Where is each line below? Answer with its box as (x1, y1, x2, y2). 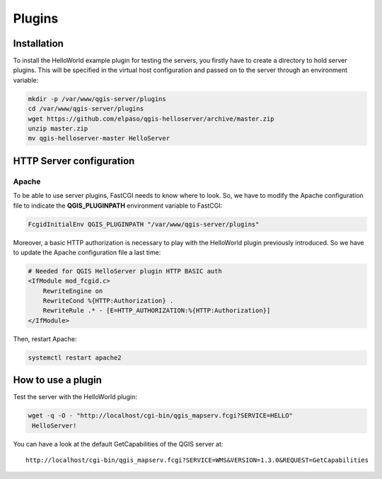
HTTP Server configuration (13, 155, 135, 167)
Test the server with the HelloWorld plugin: (13, 393, 137, 401)
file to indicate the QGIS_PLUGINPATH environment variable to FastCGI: (13, 201, 223, 210)
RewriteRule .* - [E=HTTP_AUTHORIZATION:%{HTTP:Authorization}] (42, 307, 271, 314)
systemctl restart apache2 (28, 353, 122, 362)
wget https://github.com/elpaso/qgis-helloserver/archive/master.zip (28, 114, 274, 123)
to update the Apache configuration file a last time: (13, 248, 161, 256)
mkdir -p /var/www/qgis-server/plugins (28, 95, 166, 102)
